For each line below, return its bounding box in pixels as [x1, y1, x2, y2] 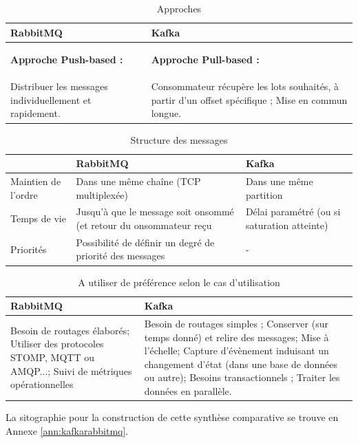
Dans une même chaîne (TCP [76, 174, 201, 188]
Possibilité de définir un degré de [76, 235, 215, 249]
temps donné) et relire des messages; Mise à [144, 329, 329, 344]
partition [245, 187, 283, 202]
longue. [151, 106, 182, 120]
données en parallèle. [144, 383, 232, 398]
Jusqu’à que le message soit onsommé [76, 204, 234, 219]
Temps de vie [10, 211, 66, 226]
